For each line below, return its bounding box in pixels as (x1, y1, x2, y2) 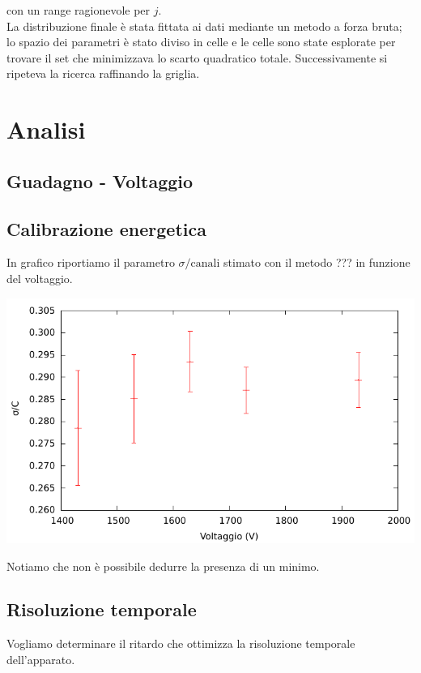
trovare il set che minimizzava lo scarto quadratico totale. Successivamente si (6, 49, 388, 66)
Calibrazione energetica (6, 216, 206, 241)
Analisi (6, 113, 86, 146)
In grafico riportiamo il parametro (6, 254, 175, 271)
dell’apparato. (6, 650, 75, 667)
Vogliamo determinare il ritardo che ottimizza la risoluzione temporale (6, 635, 355, 652)
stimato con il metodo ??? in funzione (223, 254, 410, 271)
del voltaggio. (6, 269, 73, 286)
